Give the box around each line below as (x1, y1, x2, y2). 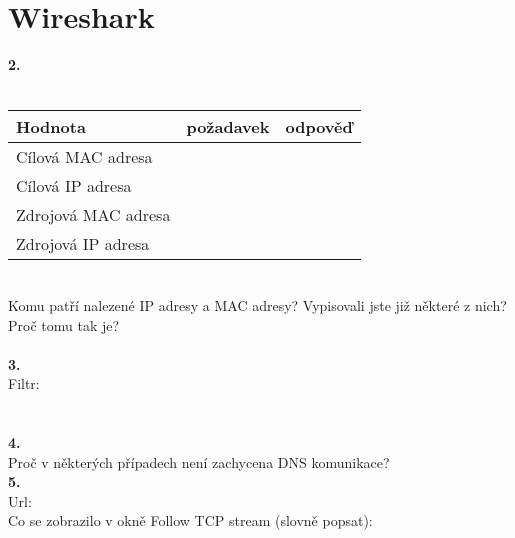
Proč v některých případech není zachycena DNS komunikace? (8, 451, 390, 472)
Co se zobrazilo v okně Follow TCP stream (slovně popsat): (8, 510, 373, 531)
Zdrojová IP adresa (16, 232, 150, 256)
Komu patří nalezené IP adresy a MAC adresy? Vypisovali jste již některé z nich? (8, 294, 507, 315)
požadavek (186, 115, 270, 139)
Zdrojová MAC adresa (16, 203, 171, 227)
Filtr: (8, 373, 40, 394)
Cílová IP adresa (16, 174, 132, 198)
